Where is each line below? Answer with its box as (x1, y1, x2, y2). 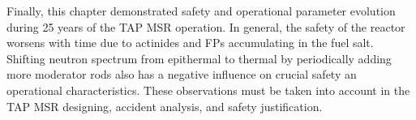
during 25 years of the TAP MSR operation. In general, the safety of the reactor (6, 18, 405, 35)
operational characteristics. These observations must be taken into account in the (6, 81, 410, 98)
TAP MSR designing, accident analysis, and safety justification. (6, 97, 323, 114)
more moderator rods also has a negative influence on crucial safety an (6, 66, 357, 83)
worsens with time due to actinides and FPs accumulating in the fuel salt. (6, 34, 374, 51)
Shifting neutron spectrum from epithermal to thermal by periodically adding (6, 49, 392, 66)
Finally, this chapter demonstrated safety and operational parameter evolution (6, 2, 396, 19)
